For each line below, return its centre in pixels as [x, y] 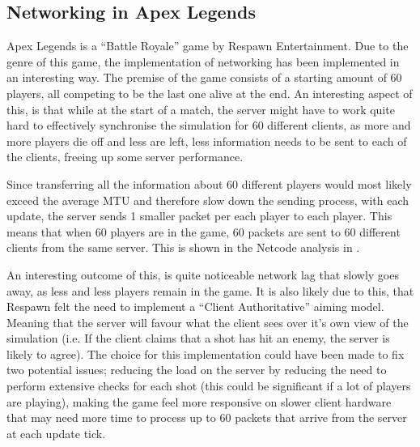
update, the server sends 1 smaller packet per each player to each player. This [199, 216]
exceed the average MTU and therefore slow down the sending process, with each [208, 200]
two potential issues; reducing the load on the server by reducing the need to [197, 370]
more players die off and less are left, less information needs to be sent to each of [207, 140]
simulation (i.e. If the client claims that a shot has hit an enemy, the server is [198, 338]
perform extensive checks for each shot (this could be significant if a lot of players [209, 386]
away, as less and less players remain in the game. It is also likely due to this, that [210, 290]
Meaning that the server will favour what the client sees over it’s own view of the [208, 322]
